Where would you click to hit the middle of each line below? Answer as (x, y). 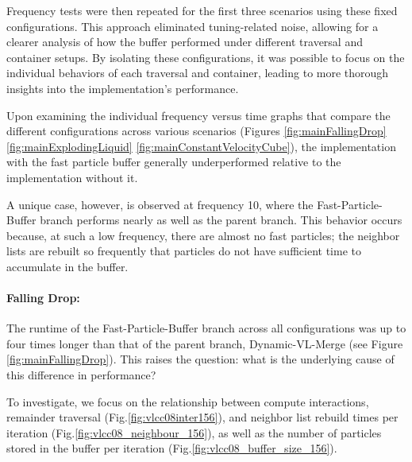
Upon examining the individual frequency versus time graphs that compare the (198, 115)
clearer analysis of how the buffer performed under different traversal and (185, 42)
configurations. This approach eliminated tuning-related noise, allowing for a (193, 26)
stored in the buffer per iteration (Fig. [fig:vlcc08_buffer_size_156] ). (172, 448)
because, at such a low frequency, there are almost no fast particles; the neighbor (203, 235)
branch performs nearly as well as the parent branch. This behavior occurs (221, 220)
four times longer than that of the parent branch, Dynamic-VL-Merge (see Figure (205, 343)
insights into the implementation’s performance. (123, 88)
